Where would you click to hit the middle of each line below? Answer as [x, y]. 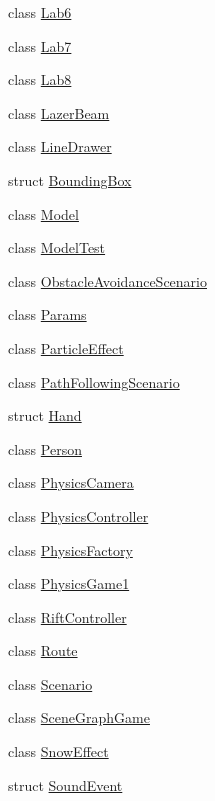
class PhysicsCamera [71, 482]
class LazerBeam [59, 112]
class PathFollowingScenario [94, 381]
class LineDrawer [60, 146]
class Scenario [50, 683]
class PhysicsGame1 [69, 583]
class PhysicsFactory [70, 549]
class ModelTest [57, 247]
